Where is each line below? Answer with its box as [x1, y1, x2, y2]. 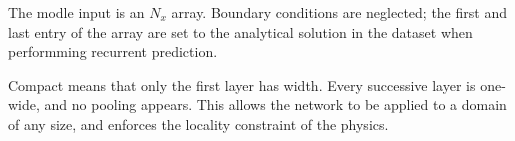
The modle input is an [8, 2, 145, 22]
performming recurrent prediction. [8, 41, 218, 62]
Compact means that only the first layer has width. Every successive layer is [8, 74, 476, 95]
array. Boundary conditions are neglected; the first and [171, 2, 507, 22]
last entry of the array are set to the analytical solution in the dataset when [8, 21, 473, 42]
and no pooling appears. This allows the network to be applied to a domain [44, 94, 507, 115]
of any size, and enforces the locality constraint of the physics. [8, 113, 389, 134]
